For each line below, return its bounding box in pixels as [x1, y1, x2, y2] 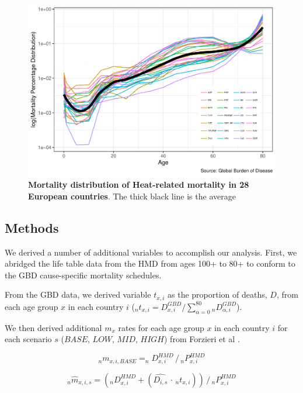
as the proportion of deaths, [168, 288, 267, 301]
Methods [5, 218, 59, 236]
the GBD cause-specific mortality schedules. [5, 268, 162, 281]
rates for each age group [118, 321, 204, 333]
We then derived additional [5, 321, 102, 333]
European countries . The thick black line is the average [28, 189, 236, 202]
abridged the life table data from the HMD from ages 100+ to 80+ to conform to [5, 257, 295, 270]
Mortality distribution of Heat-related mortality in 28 [28, 178, 249, 191]
